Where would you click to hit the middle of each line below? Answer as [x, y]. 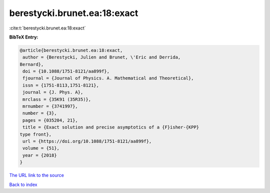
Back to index [23, 184]
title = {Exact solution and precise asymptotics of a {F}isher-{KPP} [111, 127]
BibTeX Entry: [24, 37]
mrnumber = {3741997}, [50, 106]
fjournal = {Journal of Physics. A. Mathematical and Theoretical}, [108, 78]
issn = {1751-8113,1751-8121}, [61, 85]
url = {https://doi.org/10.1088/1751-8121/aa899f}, [87, 141]
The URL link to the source [37, 175]
